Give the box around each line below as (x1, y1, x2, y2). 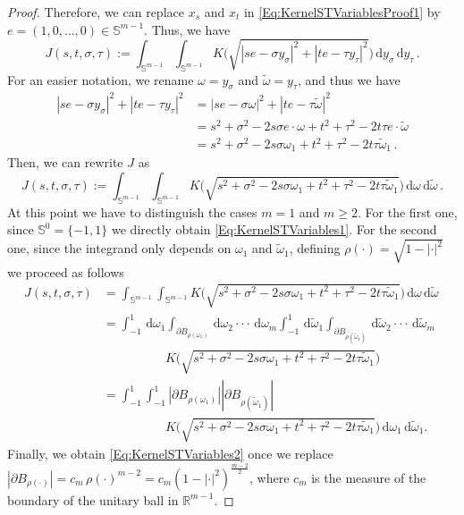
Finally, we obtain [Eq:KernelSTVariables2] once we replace (7, 443, 333, 462)
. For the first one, (358, 202, 458, 221)
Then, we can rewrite (7, 153, 123, 172)
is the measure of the (311, 468, 426, 486)
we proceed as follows (7, 262, 124, 281)
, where (249, 468, 290, 486)
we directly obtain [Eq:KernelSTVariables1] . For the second (112, 220, 437, 239)
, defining (289, 239, 341, 257)
